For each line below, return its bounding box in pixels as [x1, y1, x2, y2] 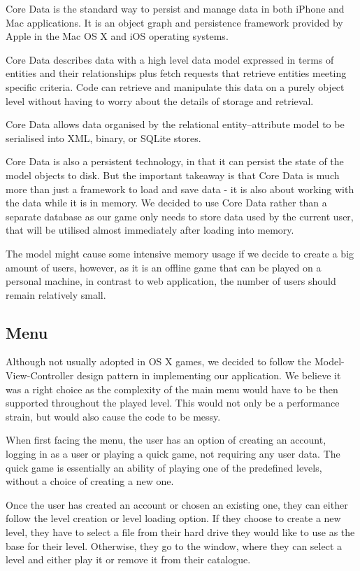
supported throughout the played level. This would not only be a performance [6, 395, 340, 410]
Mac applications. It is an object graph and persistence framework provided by [6, 15, 343, 29]
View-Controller [6, 368, 74, 383]
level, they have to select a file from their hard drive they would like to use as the [6, 525, 355, 540]
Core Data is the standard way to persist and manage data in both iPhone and [6, 1, 345, 15]
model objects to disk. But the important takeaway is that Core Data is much [6, 167, 340, 182]
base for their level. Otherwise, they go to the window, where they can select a [6, 538, 342, 553]
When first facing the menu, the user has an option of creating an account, [6, 432, 326, 447]
